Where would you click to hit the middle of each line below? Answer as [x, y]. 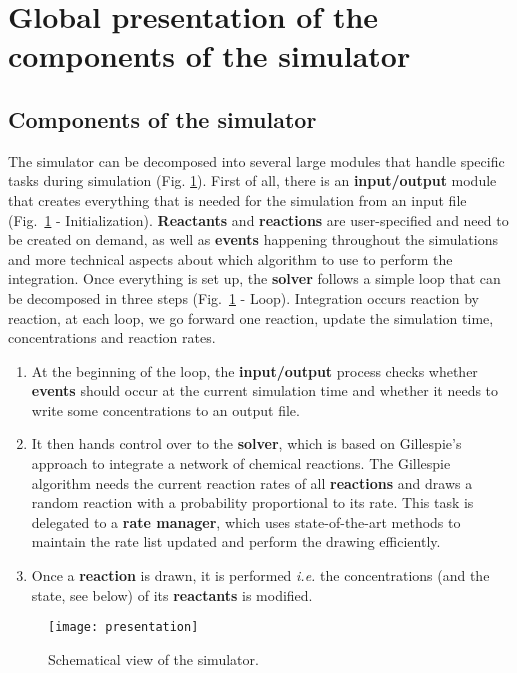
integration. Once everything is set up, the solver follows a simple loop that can [254, 278]
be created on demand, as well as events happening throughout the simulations [253, 239]
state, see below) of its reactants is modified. [172, 594]
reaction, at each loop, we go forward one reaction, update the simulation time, [251, 317]
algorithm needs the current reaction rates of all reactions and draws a [252, 482]
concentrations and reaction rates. [112, 337]
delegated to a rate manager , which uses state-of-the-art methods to [246, 521]
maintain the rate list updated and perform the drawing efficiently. [236, 541]
